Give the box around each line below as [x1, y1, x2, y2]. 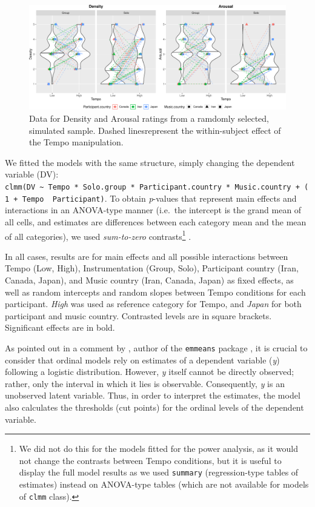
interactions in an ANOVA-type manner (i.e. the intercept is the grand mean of [5, 204, 302, 216]
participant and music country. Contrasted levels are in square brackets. [5, 309, 272, 322]
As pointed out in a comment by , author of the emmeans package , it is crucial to [5, 341, 308, 354]
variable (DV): [5, 168, 59, 181]
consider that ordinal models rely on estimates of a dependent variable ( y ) [5, 353, 280, 366]
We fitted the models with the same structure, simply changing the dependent [5, 156, 295, 168]
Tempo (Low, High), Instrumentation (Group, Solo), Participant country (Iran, [5, 262, 299, 274]
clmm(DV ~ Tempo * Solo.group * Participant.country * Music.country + [5, 183, 300, 192]
